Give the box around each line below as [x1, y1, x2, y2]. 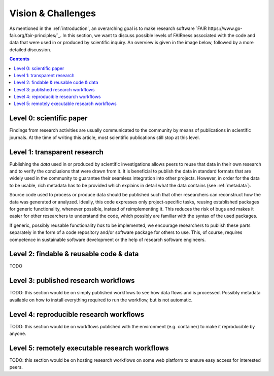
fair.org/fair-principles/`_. [9, 32, 62, 38]
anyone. [9, 330, 26, 337]
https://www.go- [208, 25, 243, 31]
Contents [9, 56, 30, 62]
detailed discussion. [9, 46, 52, 53]
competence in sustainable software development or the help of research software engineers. [9, 236, 206, 243]
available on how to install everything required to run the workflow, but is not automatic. [9, 297, 193, 303]
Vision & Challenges [9, 8, 96, 19]
